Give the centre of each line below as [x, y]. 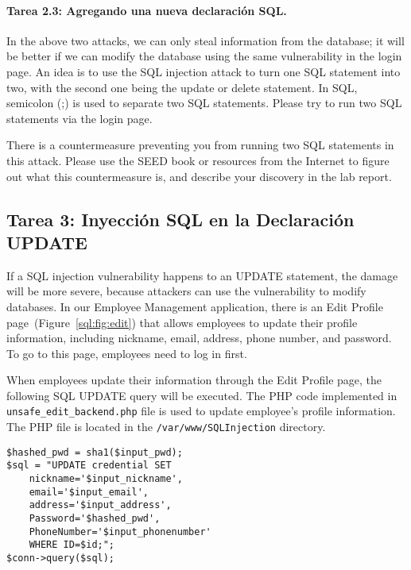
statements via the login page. [79, 118]
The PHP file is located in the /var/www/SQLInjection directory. [166, 427]
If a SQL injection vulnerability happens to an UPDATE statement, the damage [202, 275]
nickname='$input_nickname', [106, 479]
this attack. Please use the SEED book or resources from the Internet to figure [198, 160]
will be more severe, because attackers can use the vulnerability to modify [186, 291]
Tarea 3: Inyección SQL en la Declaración [180, 219]
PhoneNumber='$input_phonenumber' [120, 531]
